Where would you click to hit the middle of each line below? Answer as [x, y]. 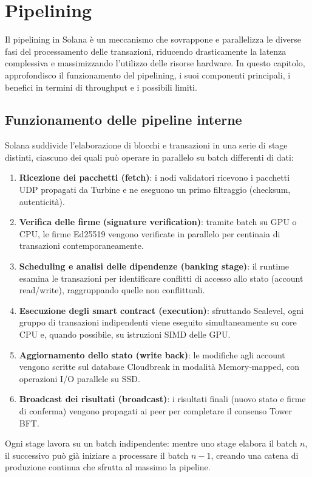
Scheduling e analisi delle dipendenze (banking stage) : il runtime [154, 266]
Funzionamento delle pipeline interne [124, 120]
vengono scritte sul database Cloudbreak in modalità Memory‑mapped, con [159, 367]
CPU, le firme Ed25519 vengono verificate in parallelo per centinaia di [150, 233]
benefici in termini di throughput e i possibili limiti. [101, 87]
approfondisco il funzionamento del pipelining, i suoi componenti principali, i [148, 75]
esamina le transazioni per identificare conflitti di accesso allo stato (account [161, 278]
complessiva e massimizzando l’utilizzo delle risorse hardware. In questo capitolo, [155, 63]
